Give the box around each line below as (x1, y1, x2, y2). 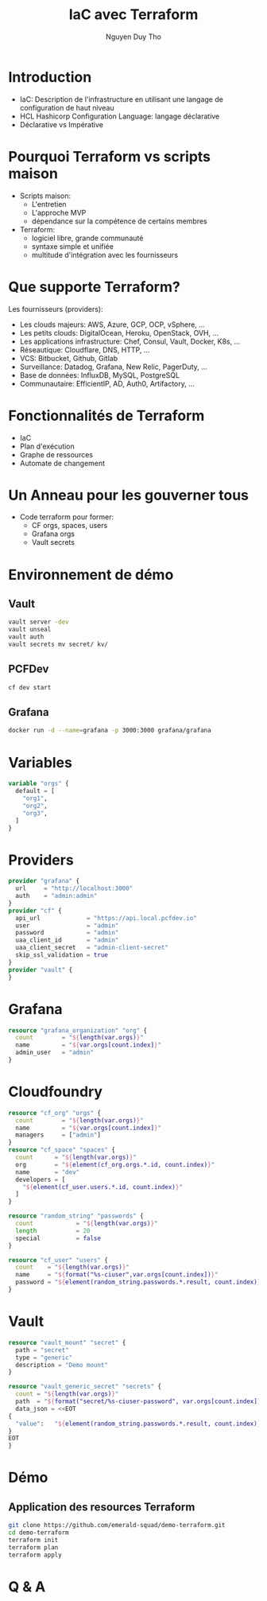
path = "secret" (15, 1346, 69, 1354)
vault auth (8, 633, 44, 641)
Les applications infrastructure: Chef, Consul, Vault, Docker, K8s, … (19, 336, 241, 346)
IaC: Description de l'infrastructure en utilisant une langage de (19, 94, 224, 104)
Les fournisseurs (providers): (8, 304, 103, 313)
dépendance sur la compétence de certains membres (31, 216, 208, 226)
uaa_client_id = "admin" (15, 936, 119, 944)
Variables (8, 753, 73, 771)
